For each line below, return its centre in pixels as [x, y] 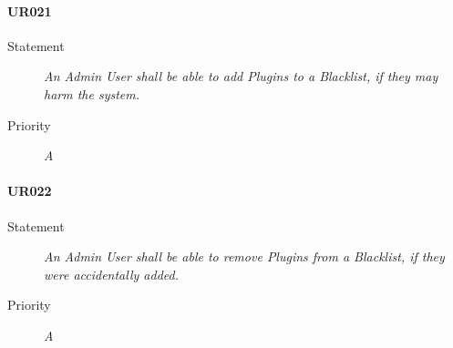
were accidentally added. [111, 274]
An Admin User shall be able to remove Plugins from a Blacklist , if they [244, 256]
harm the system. [92, 93]
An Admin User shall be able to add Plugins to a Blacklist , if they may [241, 76]
